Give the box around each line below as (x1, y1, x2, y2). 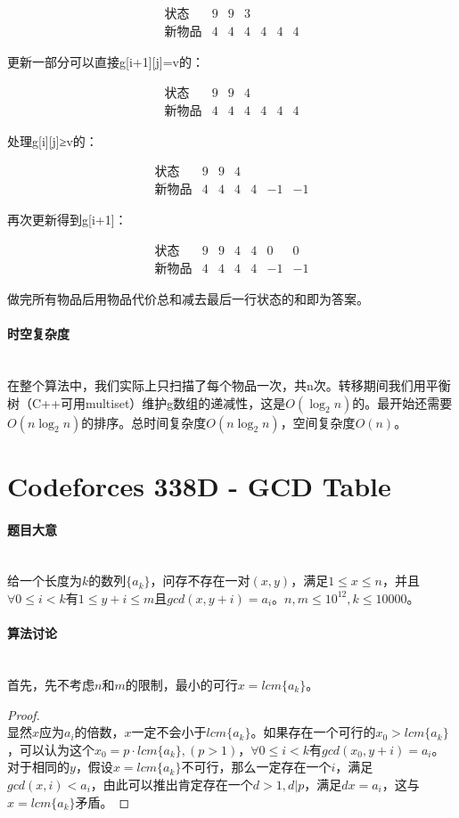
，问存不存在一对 (150, 571, 250, 590)
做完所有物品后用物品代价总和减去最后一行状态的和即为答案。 (7, 290, 369, 308)
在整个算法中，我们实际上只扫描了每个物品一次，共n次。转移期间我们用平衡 (7, 376, 451, 395)
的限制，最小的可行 (125, 675, 238, 693)
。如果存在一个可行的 (250, 723, 376, 741)
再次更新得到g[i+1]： (7, 210, 127, 229)
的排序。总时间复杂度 (81, 413, 207, 431)
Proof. (7, 705, 40, 724)
